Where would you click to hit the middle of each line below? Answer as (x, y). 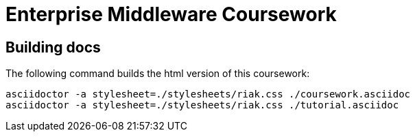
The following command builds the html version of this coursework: (158, 74)
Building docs (53, 47)
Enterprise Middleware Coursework (171, 14)
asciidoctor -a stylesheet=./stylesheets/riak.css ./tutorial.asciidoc (202, 105)
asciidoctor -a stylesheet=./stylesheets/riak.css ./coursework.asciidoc (208, 94)
